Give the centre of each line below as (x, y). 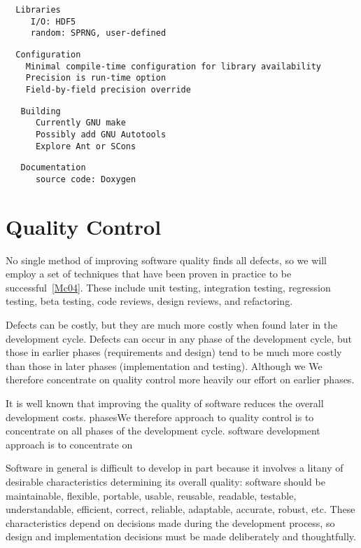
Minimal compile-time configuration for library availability (174, 66)
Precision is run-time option (96, 78)
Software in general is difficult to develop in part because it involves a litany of (175, 468)
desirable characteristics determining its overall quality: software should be (165, 481)
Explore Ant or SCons (86, 146)
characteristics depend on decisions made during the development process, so (170, 522)
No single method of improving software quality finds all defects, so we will (166, 260)
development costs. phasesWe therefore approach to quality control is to (160, 417)
